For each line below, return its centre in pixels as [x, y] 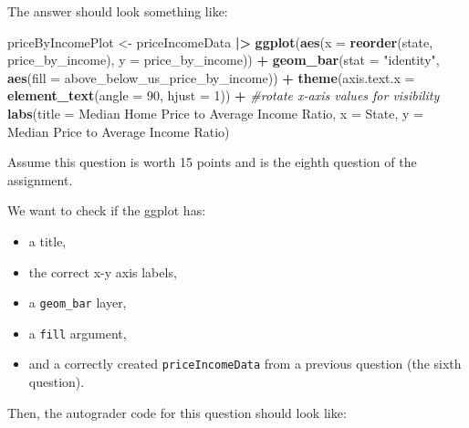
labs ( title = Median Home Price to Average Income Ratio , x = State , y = [215, 113]
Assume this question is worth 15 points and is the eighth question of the [212, 162]
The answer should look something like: [118, 11]
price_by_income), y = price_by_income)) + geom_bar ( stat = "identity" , [224, 60]
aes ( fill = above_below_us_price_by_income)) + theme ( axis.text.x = [211, 77]
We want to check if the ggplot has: [107, 210]
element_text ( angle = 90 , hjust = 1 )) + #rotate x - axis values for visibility [224, 95]
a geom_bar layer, [78, 303]
